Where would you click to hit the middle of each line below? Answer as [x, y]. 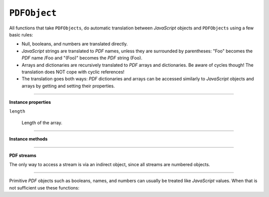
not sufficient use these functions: [44, 188]
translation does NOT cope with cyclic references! [73, 72]
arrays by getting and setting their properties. [68, 86]
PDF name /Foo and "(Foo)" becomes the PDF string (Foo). [82, 58]
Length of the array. [42, 123]
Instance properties [30, 102]
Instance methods [28, 139]
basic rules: [21, 34]
